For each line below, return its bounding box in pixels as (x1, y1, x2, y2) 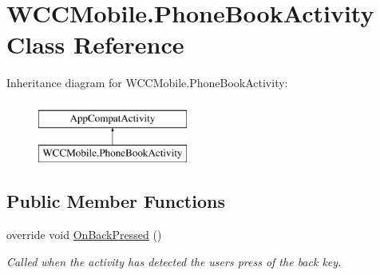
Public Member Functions (6, 189, 225, 213)
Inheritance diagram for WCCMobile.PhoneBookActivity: (6, 74, 288, 91)
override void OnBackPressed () (6, 226, 162, 243)
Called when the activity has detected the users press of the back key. (6, 253, 342, 269)
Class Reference (6, 28, 184, 61)
